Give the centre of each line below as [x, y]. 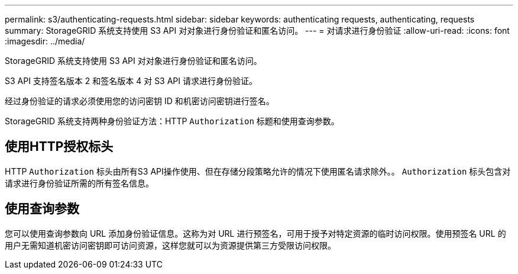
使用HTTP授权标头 [59, 147]
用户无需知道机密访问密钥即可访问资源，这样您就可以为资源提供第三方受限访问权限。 [170, 245]
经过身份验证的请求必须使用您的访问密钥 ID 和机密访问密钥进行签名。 [140, 101]
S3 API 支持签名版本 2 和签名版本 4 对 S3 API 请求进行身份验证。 [131, 81]
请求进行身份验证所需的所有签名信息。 [79, 183]
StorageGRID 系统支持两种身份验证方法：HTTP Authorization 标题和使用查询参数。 [172, 121]
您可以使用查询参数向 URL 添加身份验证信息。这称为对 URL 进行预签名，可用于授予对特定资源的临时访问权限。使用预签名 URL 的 [255, 233]
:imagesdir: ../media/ [45, 41]
